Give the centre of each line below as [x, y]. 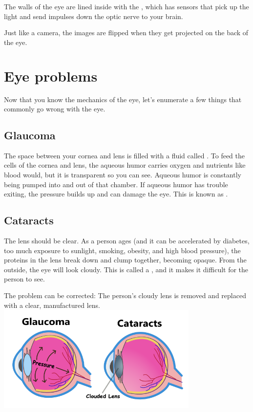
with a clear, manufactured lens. [52, 305]
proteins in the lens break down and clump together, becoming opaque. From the [125, 260]
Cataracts [29, 220]
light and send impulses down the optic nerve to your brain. [94, 16]
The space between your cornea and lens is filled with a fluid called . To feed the [124, 155]
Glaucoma [30, 135]
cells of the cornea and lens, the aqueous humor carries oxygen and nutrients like [125, 165]
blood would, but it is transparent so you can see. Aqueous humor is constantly [123, 175]
